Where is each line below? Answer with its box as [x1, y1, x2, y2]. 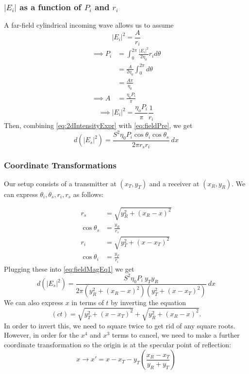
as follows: [73, 189, 104, 199]
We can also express [4, 297, 63, 308]
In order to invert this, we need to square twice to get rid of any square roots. [4, 320, 235, 330]
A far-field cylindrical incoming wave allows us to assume [4, 20, 174, 30]
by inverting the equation [111, 297, 186, 308]
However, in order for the [4, 330, 79, 340]
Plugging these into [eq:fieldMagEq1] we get [4, 263, 134, 274]
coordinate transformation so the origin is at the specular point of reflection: [4, 339, 232, 349]
